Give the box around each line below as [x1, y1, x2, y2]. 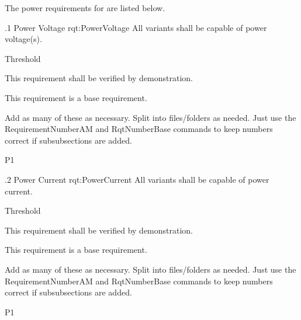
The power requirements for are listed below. [5, 2, 165, 13]
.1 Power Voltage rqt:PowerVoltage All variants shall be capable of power [5, 21, 267, 33]
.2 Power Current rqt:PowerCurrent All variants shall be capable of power [5, 173, 269, 185]
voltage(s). [5, 33, 42, 45]
